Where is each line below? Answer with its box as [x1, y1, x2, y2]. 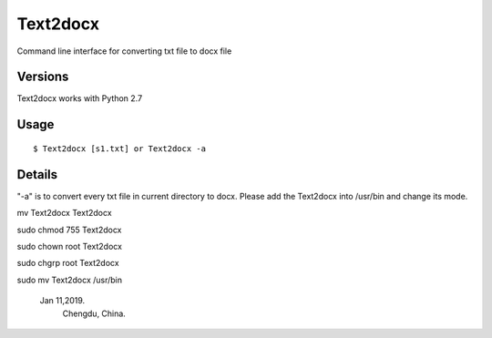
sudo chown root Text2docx [16, 241, 123, 251]
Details [16, 167, 58, 182]
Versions [16, 69, 69, 85]
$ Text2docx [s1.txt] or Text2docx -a [33, 143, 207, 154]
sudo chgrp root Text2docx [16, 258, 119, 269]
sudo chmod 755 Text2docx [16, 224, 122, 235]
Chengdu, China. [62, 308, 127, 319]
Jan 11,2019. [39, 295, 86, 306]
